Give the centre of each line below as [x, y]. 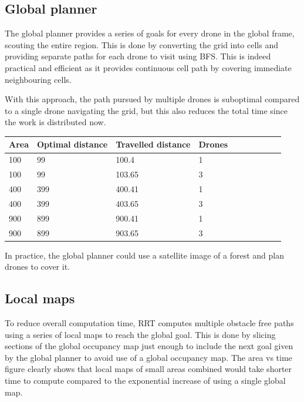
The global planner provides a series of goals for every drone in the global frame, [150, 33]
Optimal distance [72, 144]
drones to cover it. [37, 267]
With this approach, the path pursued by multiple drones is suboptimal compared [152, 99]
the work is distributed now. [55, 122]
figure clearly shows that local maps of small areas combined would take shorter [148, 369]
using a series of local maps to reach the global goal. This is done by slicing [140, 334]
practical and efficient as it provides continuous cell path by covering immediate [148, 67]
